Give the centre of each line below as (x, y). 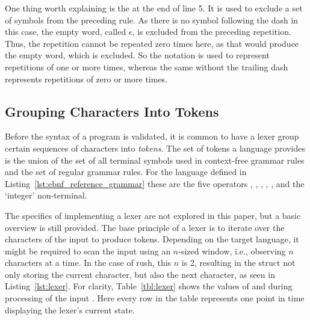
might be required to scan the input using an (88, 251)
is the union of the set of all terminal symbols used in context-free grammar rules (155, 160)
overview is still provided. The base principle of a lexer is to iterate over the (145, 227)
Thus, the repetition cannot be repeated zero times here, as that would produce (152, 43)
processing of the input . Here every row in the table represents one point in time (155, 298)
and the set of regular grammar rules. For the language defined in (126, 172)
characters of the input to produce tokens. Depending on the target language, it (152, 239)
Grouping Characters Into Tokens (112, 111)
